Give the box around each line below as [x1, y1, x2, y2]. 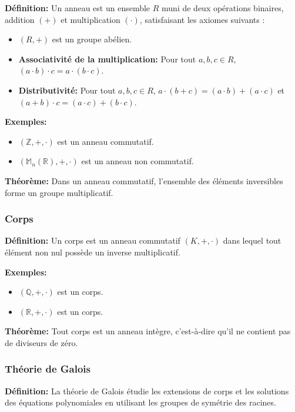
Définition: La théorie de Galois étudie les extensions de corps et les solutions [5, 384, 289, 397]
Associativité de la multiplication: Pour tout [18, 52, 196, 65]
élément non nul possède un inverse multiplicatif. [5, 245, 180, 258]
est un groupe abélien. [52, 33, 132, 45]
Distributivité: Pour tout [18, 84, 116, 96]
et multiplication [61, 13, 120, 25]
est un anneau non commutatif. [81, 155, 194, 167]
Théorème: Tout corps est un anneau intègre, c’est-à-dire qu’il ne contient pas [5, 325, 291, 337]
